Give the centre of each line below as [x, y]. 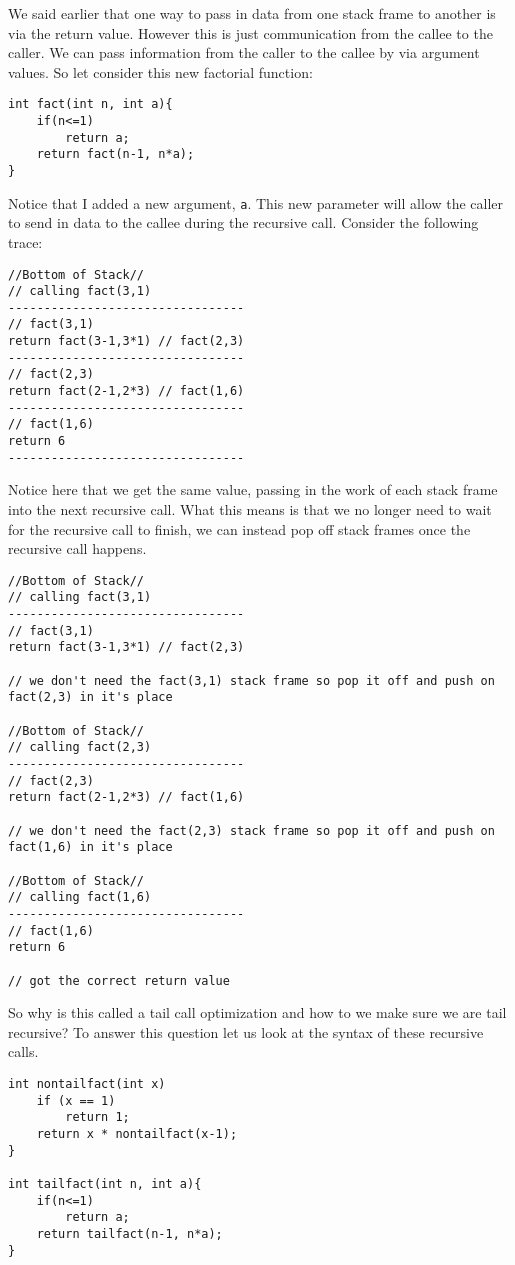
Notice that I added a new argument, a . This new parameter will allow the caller [256, 202]
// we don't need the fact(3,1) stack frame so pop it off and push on [251, 680]
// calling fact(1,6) [80, 897]
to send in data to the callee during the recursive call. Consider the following [243, 222]
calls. [23, 1051]
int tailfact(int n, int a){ [105, 1183]
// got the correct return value [119, 980]
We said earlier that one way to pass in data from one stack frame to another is [252, 13]
